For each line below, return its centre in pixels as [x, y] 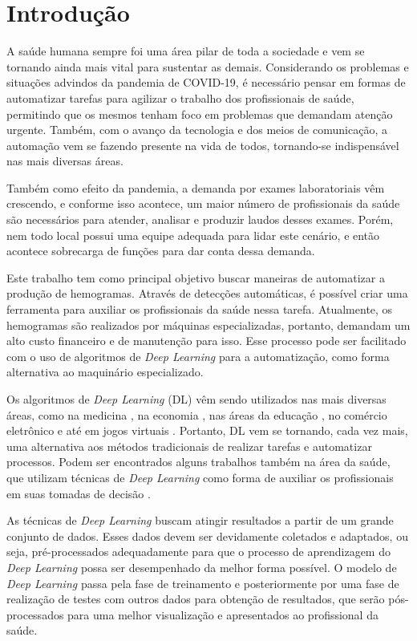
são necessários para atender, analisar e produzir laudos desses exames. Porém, [200, 219]
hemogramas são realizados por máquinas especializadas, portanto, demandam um [208, 325]
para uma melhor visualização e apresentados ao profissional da [223, 614]
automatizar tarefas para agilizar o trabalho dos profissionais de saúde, [180, 97]
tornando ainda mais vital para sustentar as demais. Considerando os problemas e [208, 66]
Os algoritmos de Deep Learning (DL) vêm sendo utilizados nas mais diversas [196, 399]
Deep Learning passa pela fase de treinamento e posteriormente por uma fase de [203, 583]
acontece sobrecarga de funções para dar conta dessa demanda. [161, 251]
